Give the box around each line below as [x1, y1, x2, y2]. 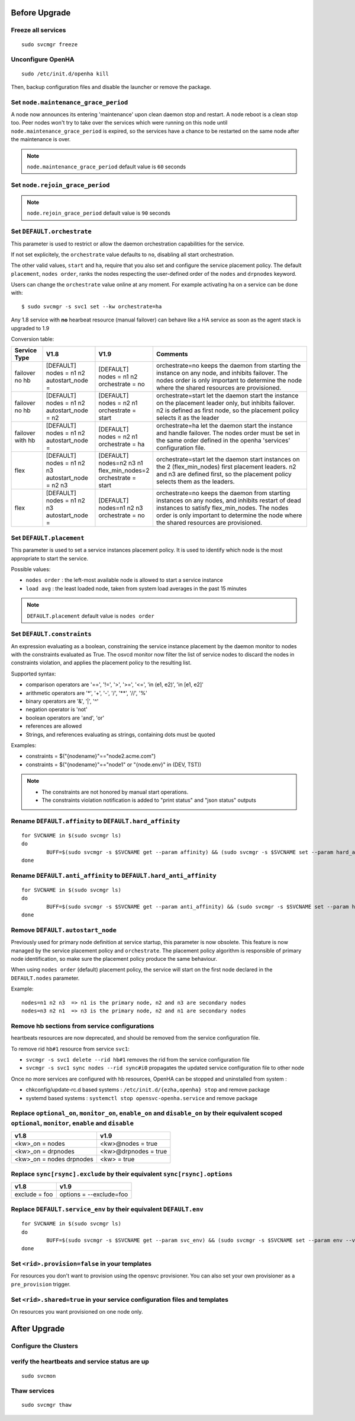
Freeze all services [11, 26, 66, 34]
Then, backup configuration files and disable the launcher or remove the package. [11, 83, 212, 90]
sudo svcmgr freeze [21, 41, 78, 47]
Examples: [11, 741, 37, 748]
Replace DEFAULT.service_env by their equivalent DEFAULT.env [11, 1205, 204, 1213]
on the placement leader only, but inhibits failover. [156, 399, 295, 407]
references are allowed [25, 722, 82, 729]
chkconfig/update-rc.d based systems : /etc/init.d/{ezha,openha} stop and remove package [25, 1086, 270, 1094]
